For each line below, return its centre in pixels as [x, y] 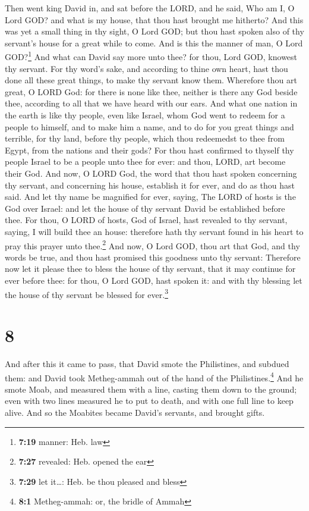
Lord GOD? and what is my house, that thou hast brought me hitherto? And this [154, 19]
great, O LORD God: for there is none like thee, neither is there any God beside [151, 91]
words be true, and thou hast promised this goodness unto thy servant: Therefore [153, 257]
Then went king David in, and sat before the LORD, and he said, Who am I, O [150, 8]
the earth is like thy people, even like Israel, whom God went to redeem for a [145, 115]
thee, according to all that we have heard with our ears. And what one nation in [151, 103]
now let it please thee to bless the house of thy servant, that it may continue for [150, 269]
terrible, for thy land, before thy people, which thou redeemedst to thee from [145, 138]
